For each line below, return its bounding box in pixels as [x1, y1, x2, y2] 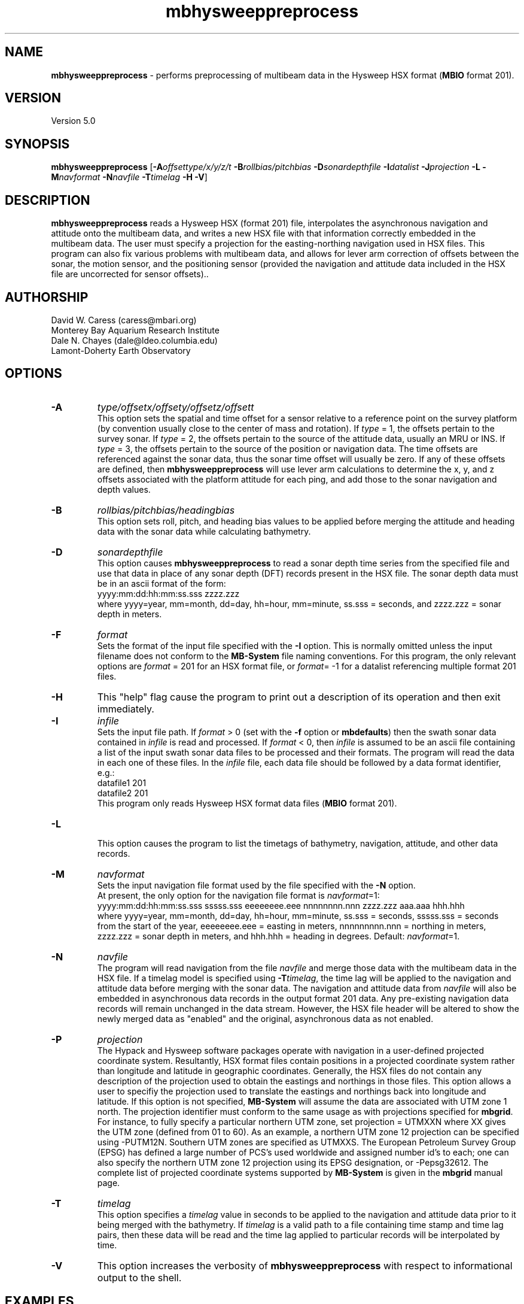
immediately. [97, 702, 154, 715]
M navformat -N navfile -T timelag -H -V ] [51, 172, 208, 183]
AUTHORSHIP [5, 289, 89, 305]
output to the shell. [97, 1271, 182, 1284]
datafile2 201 [97, 787, 148, 798]
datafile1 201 [97, 777, 147, 788]
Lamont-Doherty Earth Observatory [51, 345, 191, 356]
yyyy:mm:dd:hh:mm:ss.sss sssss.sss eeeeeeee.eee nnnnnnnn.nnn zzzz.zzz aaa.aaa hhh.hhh [97, 900, 465, 911]
